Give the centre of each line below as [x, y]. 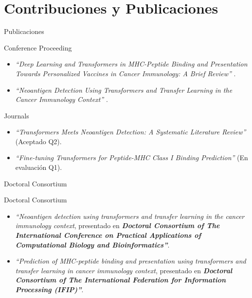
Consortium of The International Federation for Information [121, 280]
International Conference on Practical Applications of [108, 235]
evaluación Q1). [39, 167]
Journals [17, 115]
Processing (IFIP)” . [49, 289]
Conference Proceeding [38, 47]
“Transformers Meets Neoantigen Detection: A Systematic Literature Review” [131, 132]
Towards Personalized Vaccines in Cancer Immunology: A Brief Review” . [126, 73]
